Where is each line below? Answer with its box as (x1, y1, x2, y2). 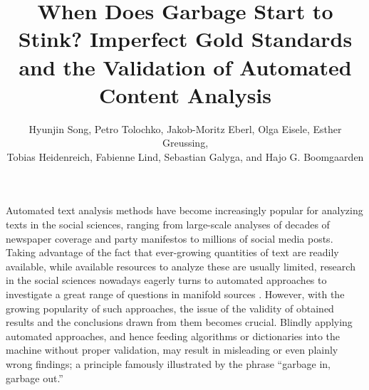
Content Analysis (98, 80, 272, 109)
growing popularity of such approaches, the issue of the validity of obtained (6, 300, 334, 315)
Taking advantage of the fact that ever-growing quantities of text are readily (6, 245, 339, 260)
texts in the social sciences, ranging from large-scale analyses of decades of (6, 217, 330, 232)
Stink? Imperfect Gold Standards (18, 24, 353, 53)
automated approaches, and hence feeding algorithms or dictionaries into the (6, 328, 341, 343)
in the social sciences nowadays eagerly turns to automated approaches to (6, 273, 327, 288)
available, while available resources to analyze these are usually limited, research (6, 258, 355, 273)
